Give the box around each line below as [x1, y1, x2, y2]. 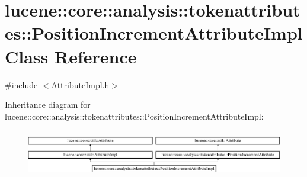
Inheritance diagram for [5, 98, 91, 111]
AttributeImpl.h [51, 78, 110, 91]
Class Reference [5, 44, 137, 68]
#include [5, 78, 38, 91]
